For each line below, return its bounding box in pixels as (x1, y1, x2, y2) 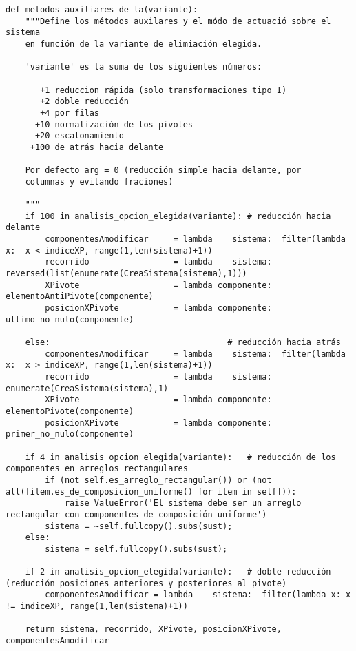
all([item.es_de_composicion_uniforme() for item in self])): (6, 486, 297, 497)
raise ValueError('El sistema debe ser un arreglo (64, 498, 302, 508)
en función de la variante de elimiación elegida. (25, 39, 262, 49)
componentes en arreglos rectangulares (6, 464, 188, 474)
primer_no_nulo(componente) (6, 429, 134, 440)
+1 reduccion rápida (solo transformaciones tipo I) (40, 85, 287, 95)
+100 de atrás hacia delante (30, 142, 164, 152)
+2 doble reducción (40, 96, 129, 107)
